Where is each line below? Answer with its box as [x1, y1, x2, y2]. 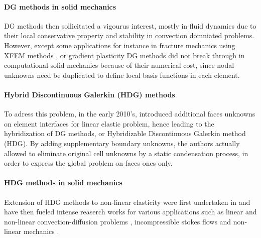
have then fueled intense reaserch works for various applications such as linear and [4, 206, 257, 217]
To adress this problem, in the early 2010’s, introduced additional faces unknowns [4, 108, 255, 119]
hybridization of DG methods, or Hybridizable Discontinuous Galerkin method [4, 128, 246, 139]
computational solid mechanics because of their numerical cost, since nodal [4, 60, 234, 70]
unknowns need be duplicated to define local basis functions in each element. [4, 69, 240, 80]
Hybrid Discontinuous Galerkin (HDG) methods [4, 89, 175, 99]
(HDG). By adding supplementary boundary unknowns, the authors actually [4, 138, 240, 148]
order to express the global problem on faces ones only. [4, 158, 173, 168]
